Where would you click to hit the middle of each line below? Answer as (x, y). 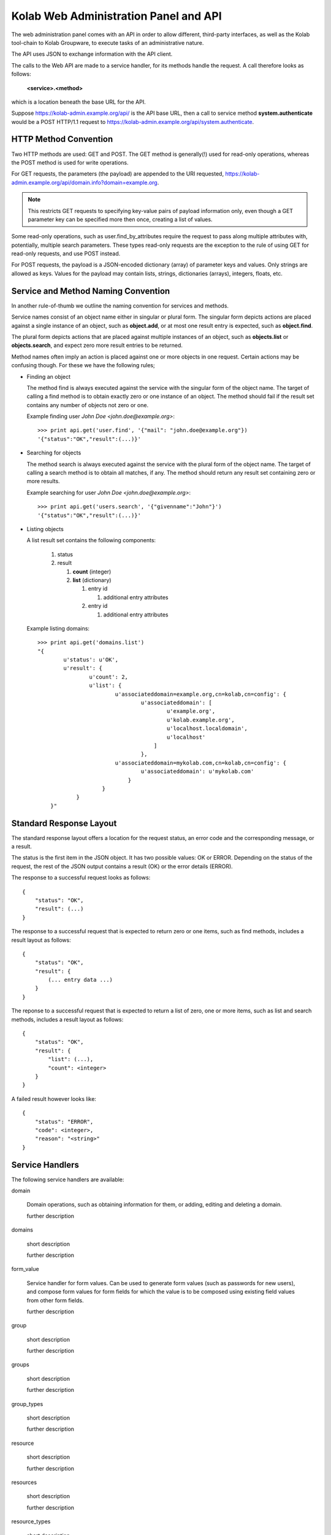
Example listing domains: (58, 628)
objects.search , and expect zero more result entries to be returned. (97, 345)
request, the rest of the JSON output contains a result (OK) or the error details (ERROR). (122, 866)
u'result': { (83, 668)
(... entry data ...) (81, 980)
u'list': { (105, 686)
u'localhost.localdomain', (207, 729)
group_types (27, 1404)
